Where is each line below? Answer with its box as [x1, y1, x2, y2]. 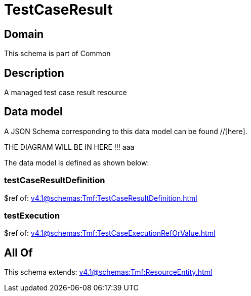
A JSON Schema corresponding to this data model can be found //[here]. [4, 126, 247, 136]
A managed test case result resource [4, 88, 127, 97]
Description [4, 66, 64, 79]
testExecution [4, 210, 60, 221]
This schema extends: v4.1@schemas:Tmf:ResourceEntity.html [4, 268, 213, 277]
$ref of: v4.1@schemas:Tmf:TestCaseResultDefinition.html [4, 193, 197, 202]
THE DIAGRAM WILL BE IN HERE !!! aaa [4, 142, 135, 151]
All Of [4, 246, 33, 259]
